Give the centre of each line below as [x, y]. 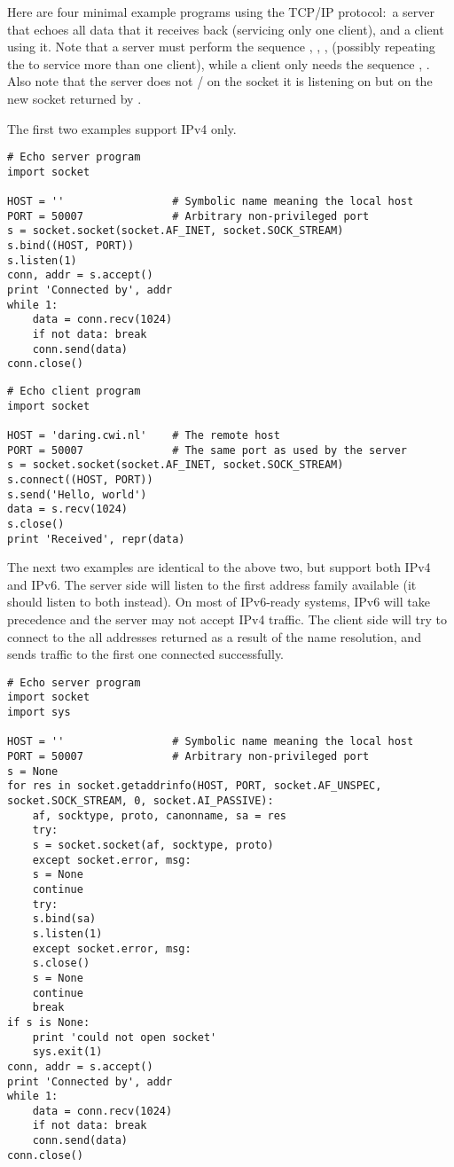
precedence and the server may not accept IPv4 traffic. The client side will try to [227, 619]
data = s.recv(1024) [68, 509]
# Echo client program [74, 391]
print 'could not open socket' [125, 1037]
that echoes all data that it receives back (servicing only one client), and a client [226, 29]
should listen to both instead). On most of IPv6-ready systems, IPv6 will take [219, 602]
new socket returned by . [74, 98]
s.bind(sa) [64, 919]
